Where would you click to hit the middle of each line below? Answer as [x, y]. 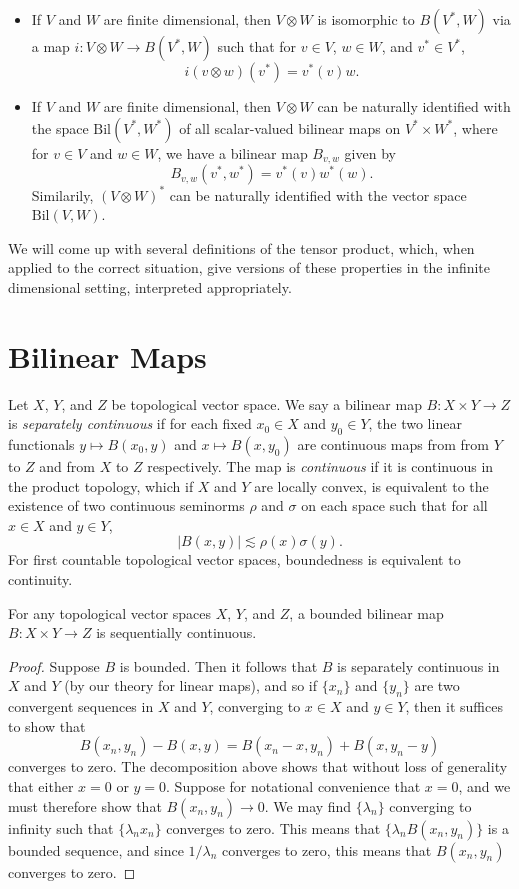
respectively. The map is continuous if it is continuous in [320, 466]
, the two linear [415, 423]
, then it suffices [454, 706]
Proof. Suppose [54, 665]
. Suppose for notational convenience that [293, 785]
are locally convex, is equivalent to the [371, 485]
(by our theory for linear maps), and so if [191, 685]
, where [475, 127]
